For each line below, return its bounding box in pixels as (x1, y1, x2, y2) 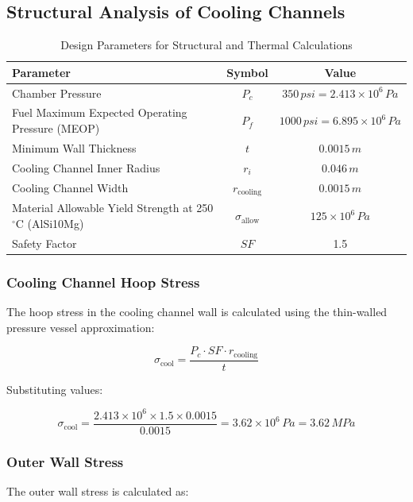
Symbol (226, 64, 268, 80)
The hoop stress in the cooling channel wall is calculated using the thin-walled (6, 303, 388, 320)
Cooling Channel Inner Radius (12, 159, 160, 176)
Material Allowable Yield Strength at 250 (12, 199, 214, 216)
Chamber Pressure (12, 84, 102, 101)
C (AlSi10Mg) (15, 214, 84, 231)
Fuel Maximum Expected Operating (12, 104, 187, 121)
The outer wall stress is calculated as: (6, 483, 189, 500)
